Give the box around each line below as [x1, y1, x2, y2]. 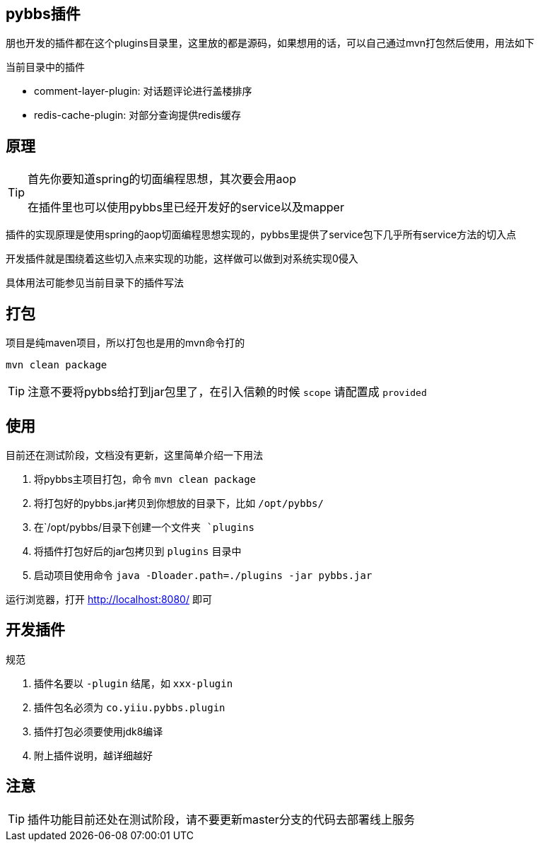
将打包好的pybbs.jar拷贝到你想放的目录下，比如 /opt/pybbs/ [34, 496, 324, 509]
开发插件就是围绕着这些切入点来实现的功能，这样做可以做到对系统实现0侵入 [6, 252, 358, 265]
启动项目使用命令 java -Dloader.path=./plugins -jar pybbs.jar [34, 568, 372, 581]
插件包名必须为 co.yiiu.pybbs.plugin [34, 701, 225, 713]
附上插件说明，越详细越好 [34, 749, 153, 761]
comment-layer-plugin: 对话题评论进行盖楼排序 [34, 85, 252, 98]
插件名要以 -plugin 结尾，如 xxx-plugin [34, 677, 233, 689]
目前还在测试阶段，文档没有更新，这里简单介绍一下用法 [6, 448, 263, 461]
